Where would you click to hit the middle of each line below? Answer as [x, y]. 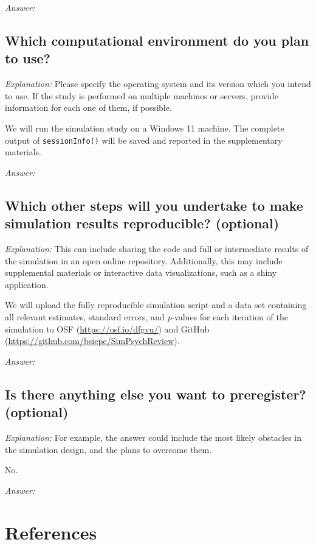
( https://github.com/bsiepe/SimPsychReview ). [92, 341]
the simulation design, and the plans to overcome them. [108, 449]
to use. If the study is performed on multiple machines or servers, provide [142, 95]
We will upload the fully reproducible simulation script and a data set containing [156, 305]
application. [27, 284]
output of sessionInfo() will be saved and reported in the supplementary [144, 140]
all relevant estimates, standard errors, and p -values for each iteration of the [146, 316]
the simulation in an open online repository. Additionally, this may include [144, 260]
